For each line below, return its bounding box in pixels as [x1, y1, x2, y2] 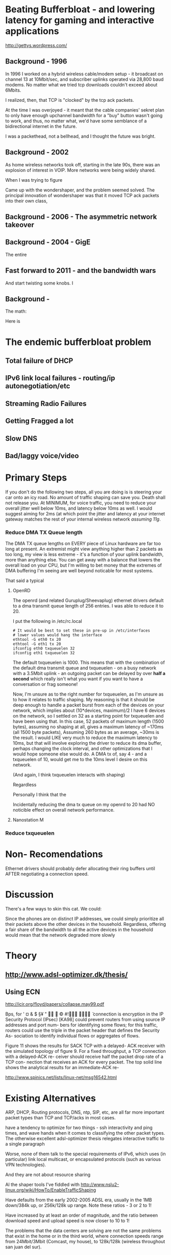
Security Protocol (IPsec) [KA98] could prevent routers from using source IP [5, 1016, 165, 1023]
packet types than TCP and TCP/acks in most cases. [5, 1115, 116, 1121]
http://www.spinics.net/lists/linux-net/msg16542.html [5, 1074, 117, 1080]
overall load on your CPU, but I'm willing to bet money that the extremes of [5, 562, 162, 569]
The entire [5, 251, 27, 257]
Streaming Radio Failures [5, 399, 87, 408]
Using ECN [5, 987, 40, 996]
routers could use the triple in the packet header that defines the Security [5, 1027, 160, 1033]
